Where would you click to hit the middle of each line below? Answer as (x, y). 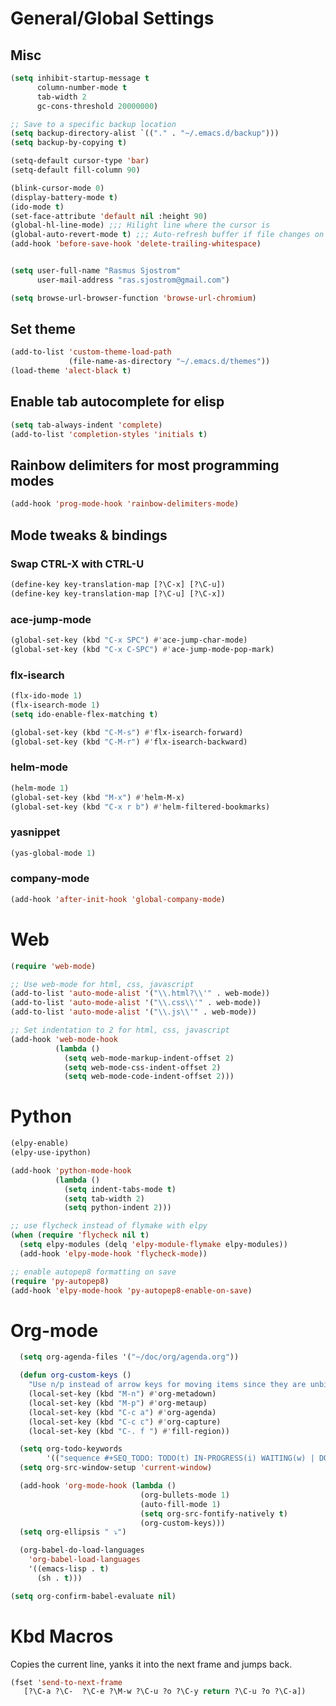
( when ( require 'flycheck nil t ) (80, 1235)
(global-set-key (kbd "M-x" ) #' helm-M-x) (98, 797)
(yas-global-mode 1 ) (53, 853)
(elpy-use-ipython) (51, 1153)
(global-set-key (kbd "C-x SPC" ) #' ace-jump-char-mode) (129, 640)
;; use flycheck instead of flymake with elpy (109, 1226)
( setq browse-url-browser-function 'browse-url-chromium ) (133, 298)
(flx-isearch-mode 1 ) (55, 705)
